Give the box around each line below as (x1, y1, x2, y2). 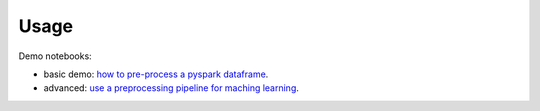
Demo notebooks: (18, 50, 92, 62)
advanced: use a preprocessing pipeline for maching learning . (43, 82, 300, 94)
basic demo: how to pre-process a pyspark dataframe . (43, 68, 269, 80)
